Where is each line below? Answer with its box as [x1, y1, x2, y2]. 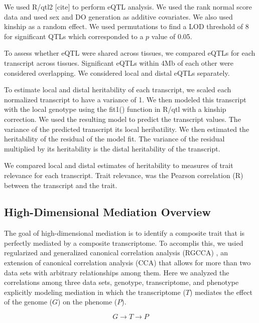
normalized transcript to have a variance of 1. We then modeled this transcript [4, 94, 246, 104]
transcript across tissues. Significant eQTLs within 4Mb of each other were [4, 57, 234, 68]
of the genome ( [4, 296, 53, 307]
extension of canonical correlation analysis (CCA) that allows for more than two [4, 257, 251, 268]
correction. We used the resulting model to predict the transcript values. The [4, 113, 241, 124]
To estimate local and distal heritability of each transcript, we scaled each [4, 84, 231, 95]
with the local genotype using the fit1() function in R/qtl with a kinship [4, 104, 226, 114]
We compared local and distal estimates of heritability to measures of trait [4, 160, 233, 171]
